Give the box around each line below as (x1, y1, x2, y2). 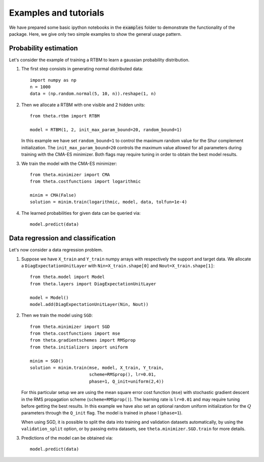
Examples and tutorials (9, 7, 105, 18)
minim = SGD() (30, 358, 64, 364)
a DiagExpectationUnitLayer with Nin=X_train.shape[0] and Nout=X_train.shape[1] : (21, 262, 215, 269)
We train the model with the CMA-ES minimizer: (21, 161, 117, 166)
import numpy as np (30, 77, 77, 83)
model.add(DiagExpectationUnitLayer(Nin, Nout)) (30, 301, 149, 307)
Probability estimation (9, 44, 78, 52)
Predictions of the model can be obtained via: (21, 435, 113, 440)
